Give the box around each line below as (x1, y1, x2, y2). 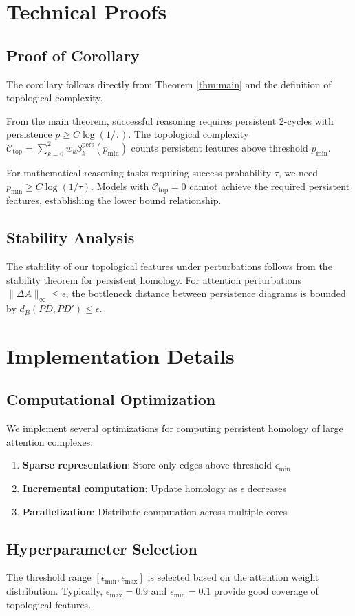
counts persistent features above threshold (131, 140, 308, 154)
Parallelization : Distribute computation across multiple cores (22, 504, 288, 518)
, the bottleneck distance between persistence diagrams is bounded (65, 286, 346, 300)
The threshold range (6, 570, 92, 584)
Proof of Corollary (6, 44, 140, 65)
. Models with (91, 178, 149, 193)
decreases (247, 481, 286, 495)
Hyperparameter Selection (6, 537, 197, 559)
